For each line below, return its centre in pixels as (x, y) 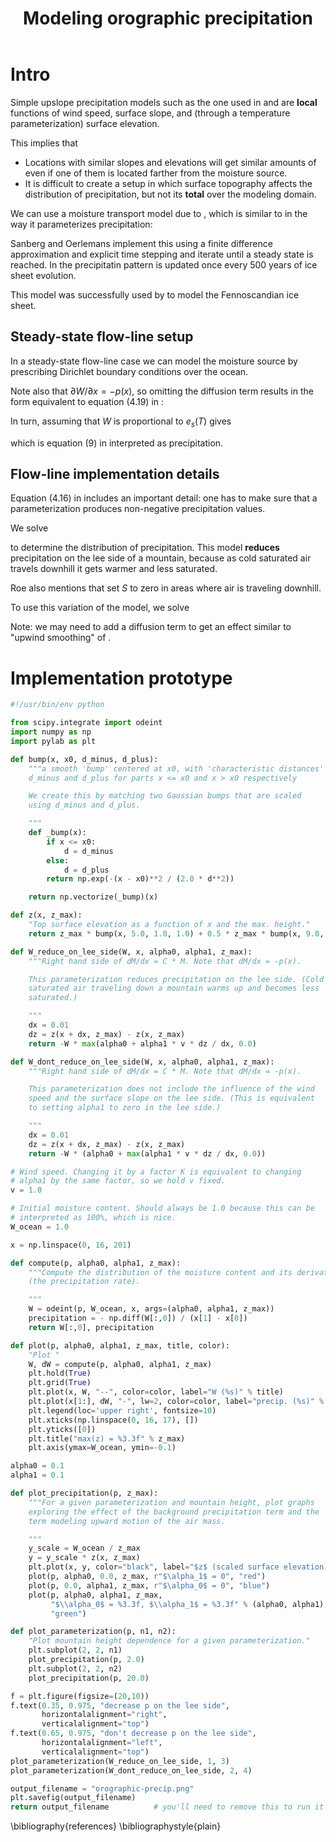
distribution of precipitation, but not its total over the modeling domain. (170, 194)
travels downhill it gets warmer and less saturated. (114, 569)
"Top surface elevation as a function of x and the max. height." (169, 925)
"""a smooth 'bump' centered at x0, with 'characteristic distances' (176, 768)
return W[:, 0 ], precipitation (91, 1327)
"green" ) (68, 1613)
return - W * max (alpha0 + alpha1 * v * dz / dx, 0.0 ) (142, 1043)
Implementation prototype (121, 678)
